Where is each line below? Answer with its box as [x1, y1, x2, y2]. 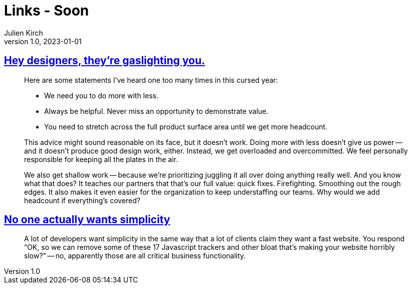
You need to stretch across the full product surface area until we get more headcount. [44, 122, 328, 131]
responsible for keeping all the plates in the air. [24, 155, 178, 164]
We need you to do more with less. [44, 91, 158, 100]
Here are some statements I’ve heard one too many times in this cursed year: [24, 75, 278, 84]
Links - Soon [4, 2, 89, 19]
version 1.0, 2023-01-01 [4, 37, 82, 46]
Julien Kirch [4, 28, 43, 37]
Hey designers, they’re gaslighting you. [4, 54, 205, 67]
